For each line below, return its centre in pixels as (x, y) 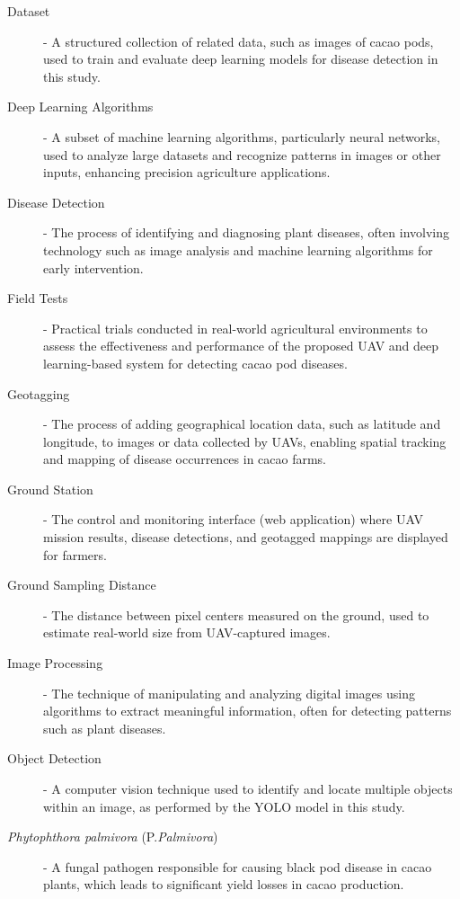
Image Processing (55, 663)
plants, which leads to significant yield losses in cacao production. (224, 884)
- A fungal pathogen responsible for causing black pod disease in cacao (238, 866)
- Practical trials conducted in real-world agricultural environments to (235, 328)
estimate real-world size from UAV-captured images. (187, 632)
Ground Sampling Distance (82, 585)
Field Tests (38, 298)
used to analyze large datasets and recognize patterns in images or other (242, 154)
